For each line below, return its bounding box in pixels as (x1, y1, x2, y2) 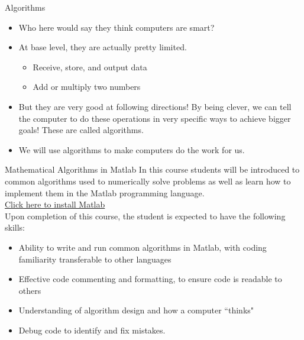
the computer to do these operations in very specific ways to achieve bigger (18, 112, 291, 124)
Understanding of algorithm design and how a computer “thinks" (18, 304, 254, 316)
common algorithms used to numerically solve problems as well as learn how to (5, 174, 291, 187)
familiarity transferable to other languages (18, 252, 172, 265)
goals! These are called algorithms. (18, 124, 144, 136)
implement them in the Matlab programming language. (5, 186, 205, 199)
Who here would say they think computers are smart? (18, 21, 215, 33)
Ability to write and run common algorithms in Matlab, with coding (18, 241, 267, 253)
